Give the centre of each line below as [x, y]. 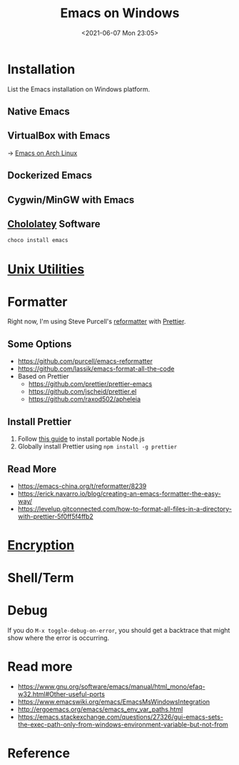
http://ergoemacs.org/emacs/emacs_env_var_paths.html [100, 709]
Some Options [40, 344]
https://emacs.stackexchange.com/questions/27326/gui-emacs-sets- [120, 717]
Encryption [41, 545]
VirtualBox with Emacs [59, 136]
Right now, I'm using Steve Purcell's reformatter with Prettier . [97, 321]
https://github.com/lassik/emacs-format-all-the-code [96, 369]
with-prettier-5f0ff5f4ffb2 [56, 516]
